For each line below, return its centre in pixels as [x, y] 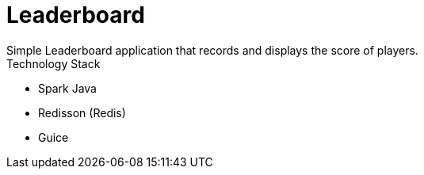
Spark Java [67, 88]
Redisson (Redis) [82, 112]
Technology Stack [53, 63]
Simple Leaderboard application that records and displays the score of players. [212, 50]
